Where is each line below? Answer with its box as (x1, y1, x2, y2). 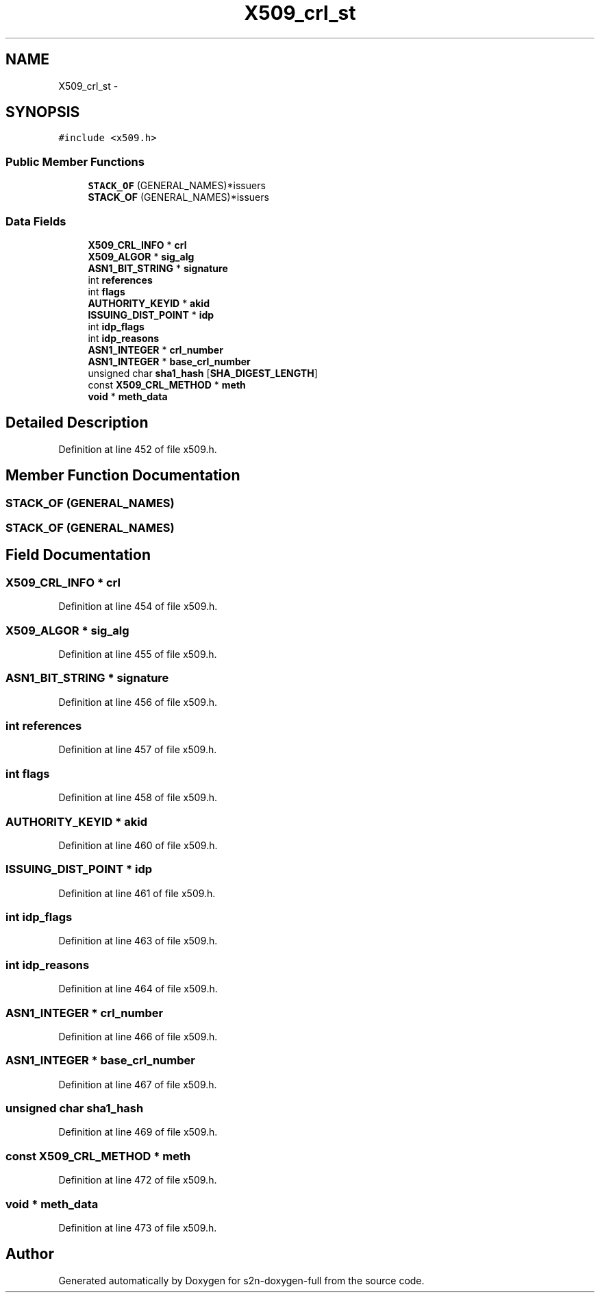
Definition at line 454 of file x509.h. (58, 600, 218, 613)
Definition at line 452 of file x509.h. (58, 443, 217, 455)
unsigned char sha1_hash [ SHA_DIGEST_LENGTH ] (88, 367, 318, 379)
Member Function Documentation (5, 467, 240, 485)
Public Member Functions (5, 154, 145, 169)
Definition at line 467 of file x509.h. (58, 1078, 217, 1090)
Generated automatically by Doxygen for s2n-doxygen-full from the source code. (58, 1274, 425, 1286)
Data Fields (5, 214, 66, 228)
